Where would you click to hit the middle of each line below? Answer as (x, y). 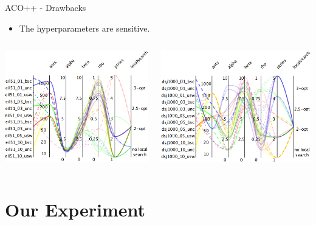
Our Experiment (75, 209)
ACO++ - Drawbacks (46, 7)
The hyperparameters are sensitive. (84, 28)
